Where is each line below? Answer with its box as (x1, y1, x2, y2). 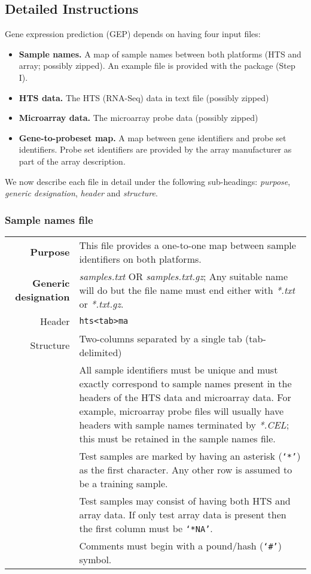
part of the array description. (19, 154, 126, 167)
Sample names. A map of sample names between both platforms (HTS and (19, 47, 301, 60)
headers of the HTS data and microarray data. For (79, 390, 291, 404)
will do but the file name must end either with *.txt (79, 283, 295, 297)
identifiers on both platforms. (79, 251, 202, 266)
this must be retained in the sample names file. (79, 431, 276, 445)
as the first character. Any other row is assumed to (79, 462, 292, 476)
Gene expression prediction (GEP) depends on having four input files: (5, 28, 261, 40)
